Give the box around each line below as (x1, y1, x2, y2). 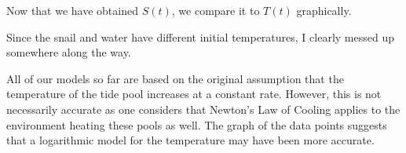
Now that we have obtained (6, 2, 138, 18)
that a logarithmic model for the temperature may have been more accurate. (6, 132, 375, 148)
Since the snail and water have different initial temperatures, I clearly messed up (6, 28, 394, 45)
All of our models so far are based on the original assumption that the (6, 70, 344, 86)
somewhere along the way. (6, 44, 131, 60)
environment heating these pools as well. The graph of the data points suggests (6, 116, 387, 133)
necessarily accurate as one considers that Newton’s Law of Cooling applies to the (6, 100, 401, 117)
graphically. (296, 2, 352, 18)
